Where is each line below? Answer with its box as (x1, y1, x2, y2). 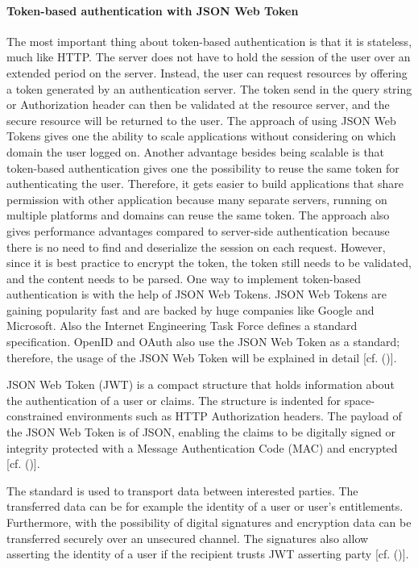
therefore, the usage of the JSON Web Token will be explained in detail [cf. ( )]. (6, 349, 397, 365)
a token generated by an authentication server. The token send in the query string (6, 80, 412, 97)
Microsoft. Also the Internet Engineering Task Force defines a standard (6, 317, 358, 334)
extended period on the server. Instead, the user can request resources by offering (6, 64, 408, 81)
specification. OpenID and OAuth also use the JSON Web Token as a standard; (6, 333, 400, 350)
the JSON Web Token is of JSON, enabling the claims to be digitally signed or (6, 424, 395, 441)
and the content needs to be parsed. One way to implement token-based (6, 269, 362, 286)
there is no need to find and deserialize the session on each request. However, (6, 238, 386, 255)
